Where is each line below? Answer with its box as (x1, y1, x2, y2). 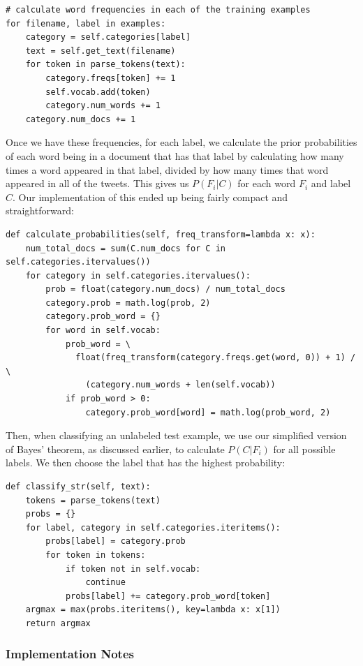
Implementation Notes (6, 645, 134, 663)
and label (311, 176, 351, 191)
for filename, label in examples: (6, 18, 166, 29)
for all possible (273, 441, 336, 456)
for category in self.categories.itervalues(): (25, 270, 251, 281)
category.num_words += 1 (45, 101, 161, 111)
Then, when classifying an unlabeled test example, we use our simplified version (6, 428, 347, 443)
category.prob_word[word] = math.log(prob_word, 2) (85, 407, 331, 417)
